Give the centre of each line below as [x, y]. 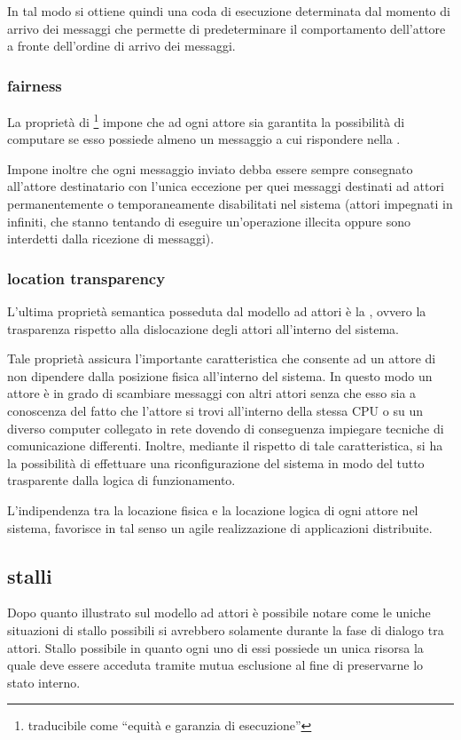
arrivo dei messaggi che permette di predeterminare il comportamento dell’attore [227, 28]
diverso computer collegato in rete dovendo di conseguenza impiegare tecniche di [226, 428]
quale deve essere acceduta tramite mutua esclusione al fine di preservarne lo [215, 665]
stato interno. [44, 682]
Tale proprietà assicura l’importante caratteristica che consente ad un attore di [222, 358]
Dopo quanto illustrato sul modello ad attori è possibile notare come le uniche [219, 613]
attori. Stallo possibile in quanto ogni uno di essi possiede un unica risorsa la [215, 647]
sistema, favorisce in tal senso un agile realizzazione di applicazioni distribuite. [220, 527]
